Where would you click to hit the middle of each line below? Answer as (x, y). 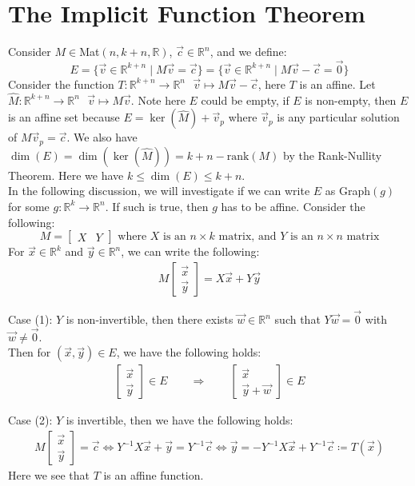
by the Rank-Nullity (333, 155)
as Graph (348, 191)
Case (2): (30, 420)
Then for (30, 352)
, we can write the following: (190, 251)
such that (297, 319)
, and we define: (248, 52)
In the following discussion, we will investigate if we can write (159, 191)
